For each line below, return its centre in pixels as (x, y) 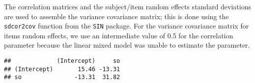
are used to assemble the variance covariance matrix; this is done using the (116, 16)
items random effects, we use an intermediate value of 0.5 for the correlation (119, 35)
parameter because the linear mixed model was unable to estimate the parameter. (127, 45)
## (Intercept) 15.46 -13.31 (62, 69)
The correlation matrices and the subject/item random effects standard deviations (128, 6)
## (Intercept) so (62, 61)
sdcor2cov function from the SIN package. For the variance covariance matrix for (127, 26)
